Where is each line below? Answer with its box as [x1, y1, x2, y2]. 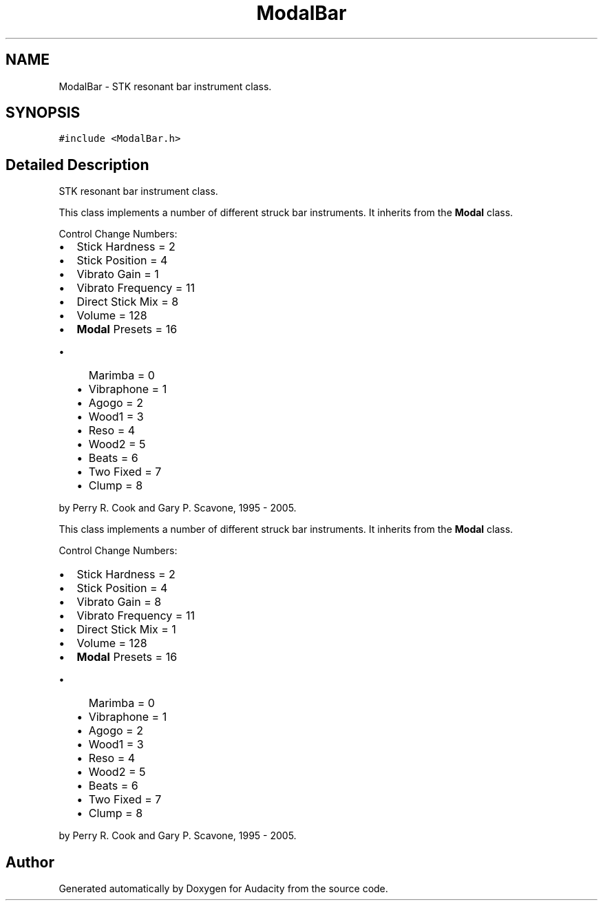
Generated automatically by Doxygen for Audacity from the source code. [59, 883, 388, 895]
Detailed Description [6, 156, 149, 173]
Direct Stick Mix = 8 [76, 295, 179, 309]
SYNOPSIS [6, 104, 81, 122]
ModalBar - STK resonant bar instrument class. [59, 80, 272, 92]
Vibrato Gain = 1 [76, 267, 159, 282]
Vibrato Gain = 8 [76, 595, 162, 609]
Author [6, 853, 54, 871]
